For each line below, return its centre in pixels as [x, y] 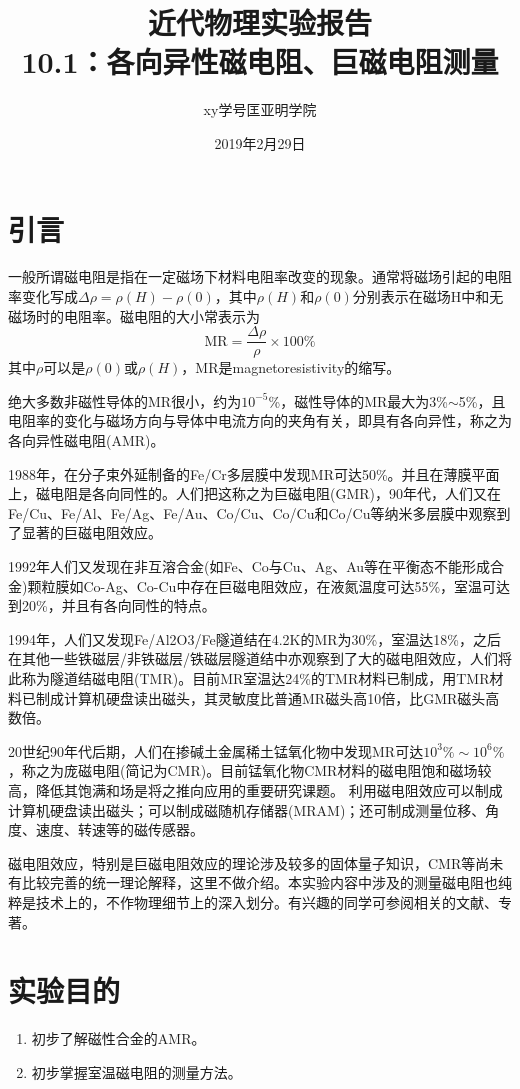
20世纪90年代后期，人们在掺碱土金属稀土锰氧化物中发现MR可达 [216, 750]
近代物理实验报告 [259, 22]
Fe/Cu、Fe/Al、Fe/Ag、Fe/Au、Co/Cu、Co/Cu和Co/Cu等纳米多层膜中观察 [252, 512]
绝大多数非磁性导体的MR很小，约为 [125, 400]
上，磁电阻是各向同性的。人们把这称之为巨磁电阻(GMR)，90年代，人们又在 [255, 493]
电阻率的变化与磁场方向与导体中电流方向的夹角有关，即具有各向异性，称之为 [260, 420]
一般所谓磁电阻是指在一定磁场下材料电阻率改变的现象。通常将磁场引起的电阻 [260, 276]
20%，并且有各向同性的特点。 [118, 605]
